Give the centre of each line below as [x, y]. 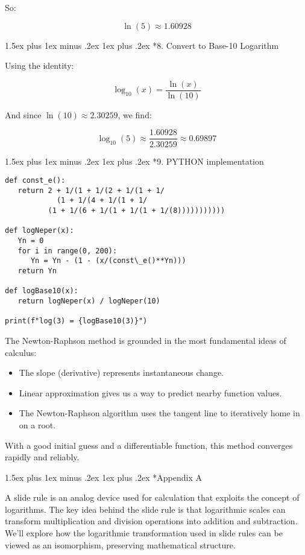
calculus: [21, 352]
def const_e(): [35, 181]
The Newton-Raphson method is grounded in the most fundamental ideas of [146, 340]
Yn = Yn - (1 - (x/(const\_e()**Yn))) [108, 261]
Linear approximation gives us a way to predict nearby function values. [150, 392]
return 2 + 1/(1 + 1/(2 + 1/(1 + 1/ [91, 190]
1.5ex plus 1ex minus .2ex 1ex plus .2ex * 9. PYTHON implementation [134, 161]
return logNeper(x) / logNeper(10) [89, 301]
